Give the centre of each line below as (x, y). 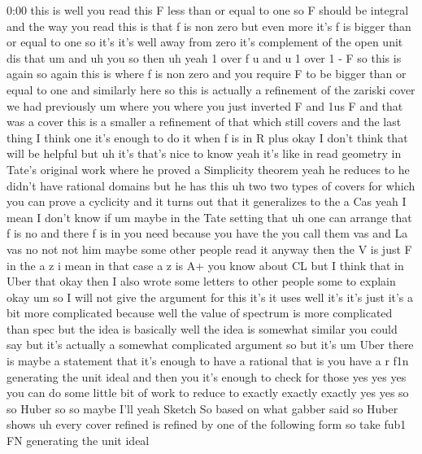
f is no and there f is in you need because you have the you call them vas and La (207, 233)
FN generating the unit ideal (78, 441)
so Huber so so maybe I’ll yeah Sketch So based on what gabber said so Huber (202, 408)
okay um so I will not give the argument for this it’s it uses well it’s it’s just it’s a (210, 297)
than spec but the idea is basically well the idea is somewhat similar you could (202, 328)
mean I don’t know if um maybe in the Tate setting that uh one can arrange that (209, 217)
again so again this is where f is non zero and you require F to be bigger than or (207, 74)
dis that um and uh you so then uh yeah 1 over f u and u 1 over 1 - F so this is (204, 57)
